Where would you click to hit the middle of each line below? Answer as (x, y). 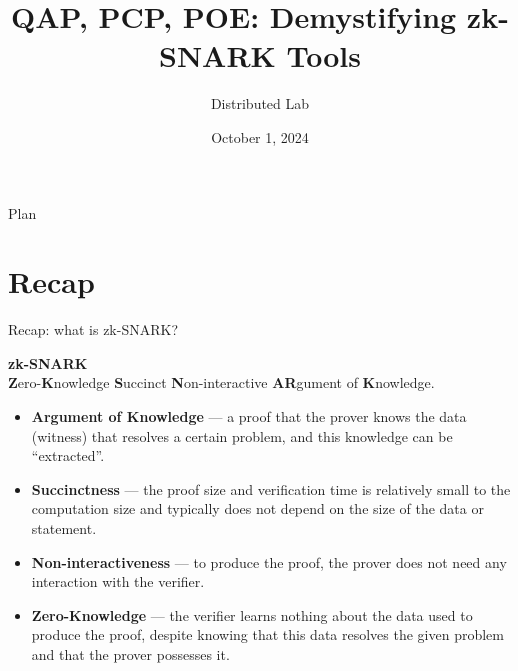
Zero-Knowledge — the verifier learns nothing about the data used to (252, 614)
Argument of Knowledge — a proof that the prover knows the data (249, 416)
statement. (64, 527)
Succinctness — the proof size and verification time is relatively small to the (271, 488)
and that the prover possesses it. (130, 653)
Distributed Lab (260, 103)
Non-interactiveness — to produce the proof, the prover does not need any (269, 561)
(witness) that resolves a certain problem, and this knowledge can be (242, 435)
